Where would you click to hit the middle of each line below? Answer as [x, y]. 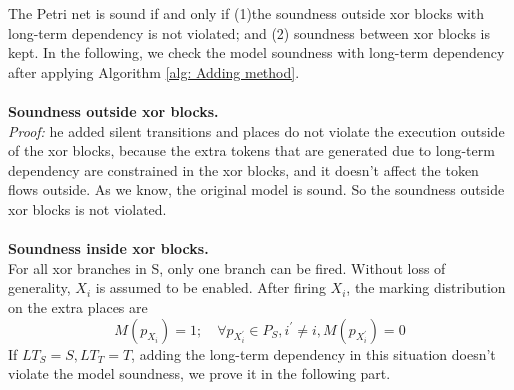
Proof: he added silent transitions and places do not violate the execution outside [256, 130]
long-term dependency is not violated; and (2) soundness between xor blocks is [249, 32]
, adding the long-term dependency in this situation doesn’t [313, 353]
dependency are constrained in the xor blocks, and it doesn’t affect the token [243, 169]
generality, [39, 287]
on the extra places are [78, 306]
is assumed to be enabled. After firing [210, 287]
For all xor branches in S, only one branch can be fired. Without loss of [227, 267]
